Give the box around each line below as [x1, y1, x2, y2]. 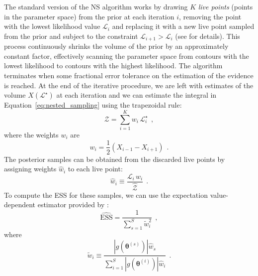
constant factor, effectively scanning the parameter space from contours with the [4, 50, 249, 61]
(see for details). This [175, 30, 240, 41]
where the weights [4, 129, 59, 139]
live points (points [198, 1, 253, 11]
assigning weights [4, 163, 57, 174]
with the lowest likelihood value [4, 21, 100, 31]
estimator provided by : [37, 199, 109, 210]
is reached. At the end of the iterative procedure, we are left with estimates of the [4, 80, 254, 90]
